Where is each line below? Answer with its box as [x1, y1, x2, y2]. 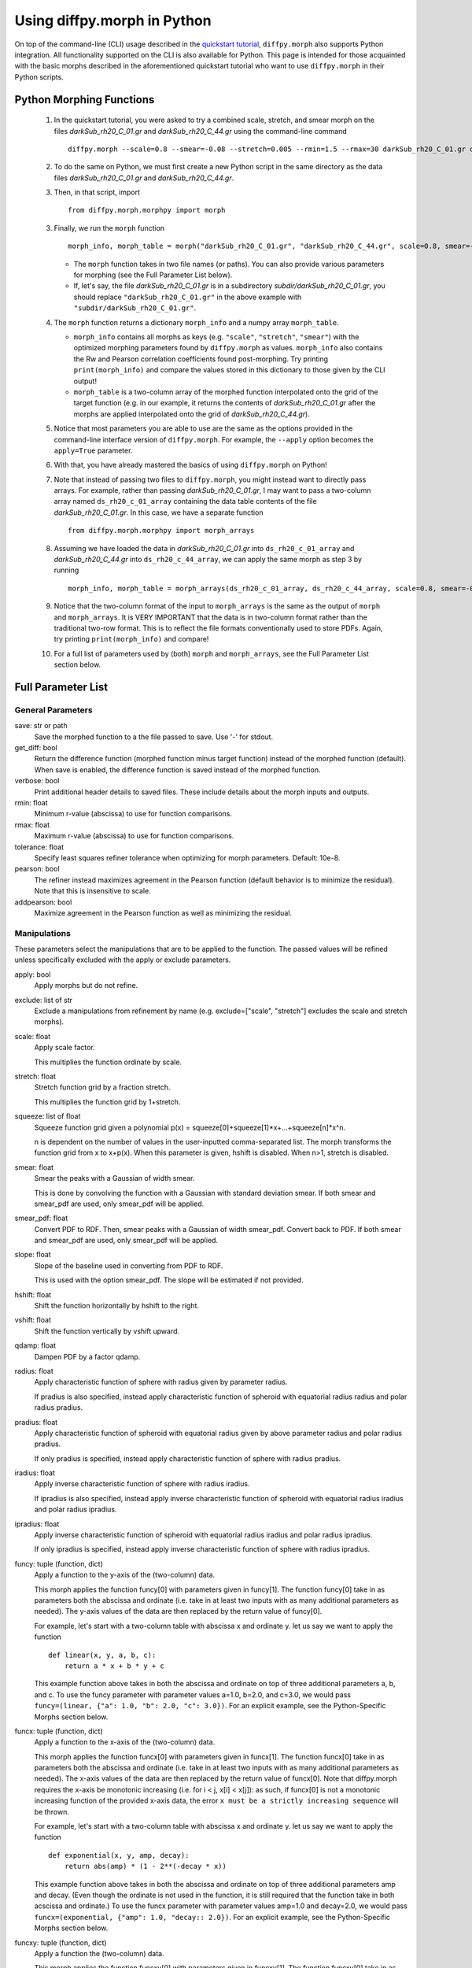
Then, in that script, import [53, 187, 141, 197]
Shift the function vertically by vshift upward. [34, 1326, 180, 1336]
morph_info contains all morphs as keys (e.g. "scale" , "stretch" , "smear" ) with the [73, 331, 360, 342]
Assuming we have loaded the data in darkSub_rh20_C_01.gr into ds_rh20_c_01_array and [53, 543, 355, 553]
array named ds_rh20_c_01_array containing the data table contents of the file [53, 497, 318, 506]
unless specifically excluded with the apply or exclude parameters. [14, 955, 231, 964]
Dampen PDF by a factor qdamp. [34, 1352, 141, 1361]
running [53, 565, 79, 575]
